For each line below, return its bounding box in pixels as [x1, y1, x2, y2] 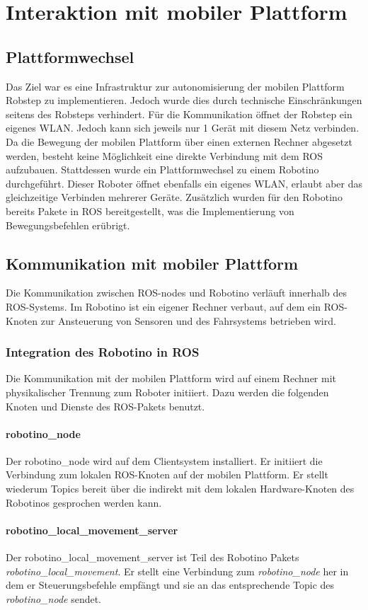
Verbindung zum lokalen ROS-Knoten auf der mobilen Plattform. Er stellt [6, 467, 328, 482]
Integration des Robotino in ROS [6, 343, 200, 361]
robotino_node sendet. [6, 591, 102, 606]
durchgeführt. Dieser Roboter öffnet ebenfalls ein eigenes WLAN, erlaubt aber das [6, 175, 362, 190]
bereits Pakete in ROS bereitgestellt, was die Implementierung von [6, 203, 294, 218]
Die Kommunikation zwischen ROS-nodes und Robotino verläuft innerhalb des [6, 285, 347, 300]
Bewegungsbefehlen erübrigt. [6, 217, 130, 232]
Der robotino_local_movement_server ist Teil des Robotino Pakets [6, 550, 299, 565]
